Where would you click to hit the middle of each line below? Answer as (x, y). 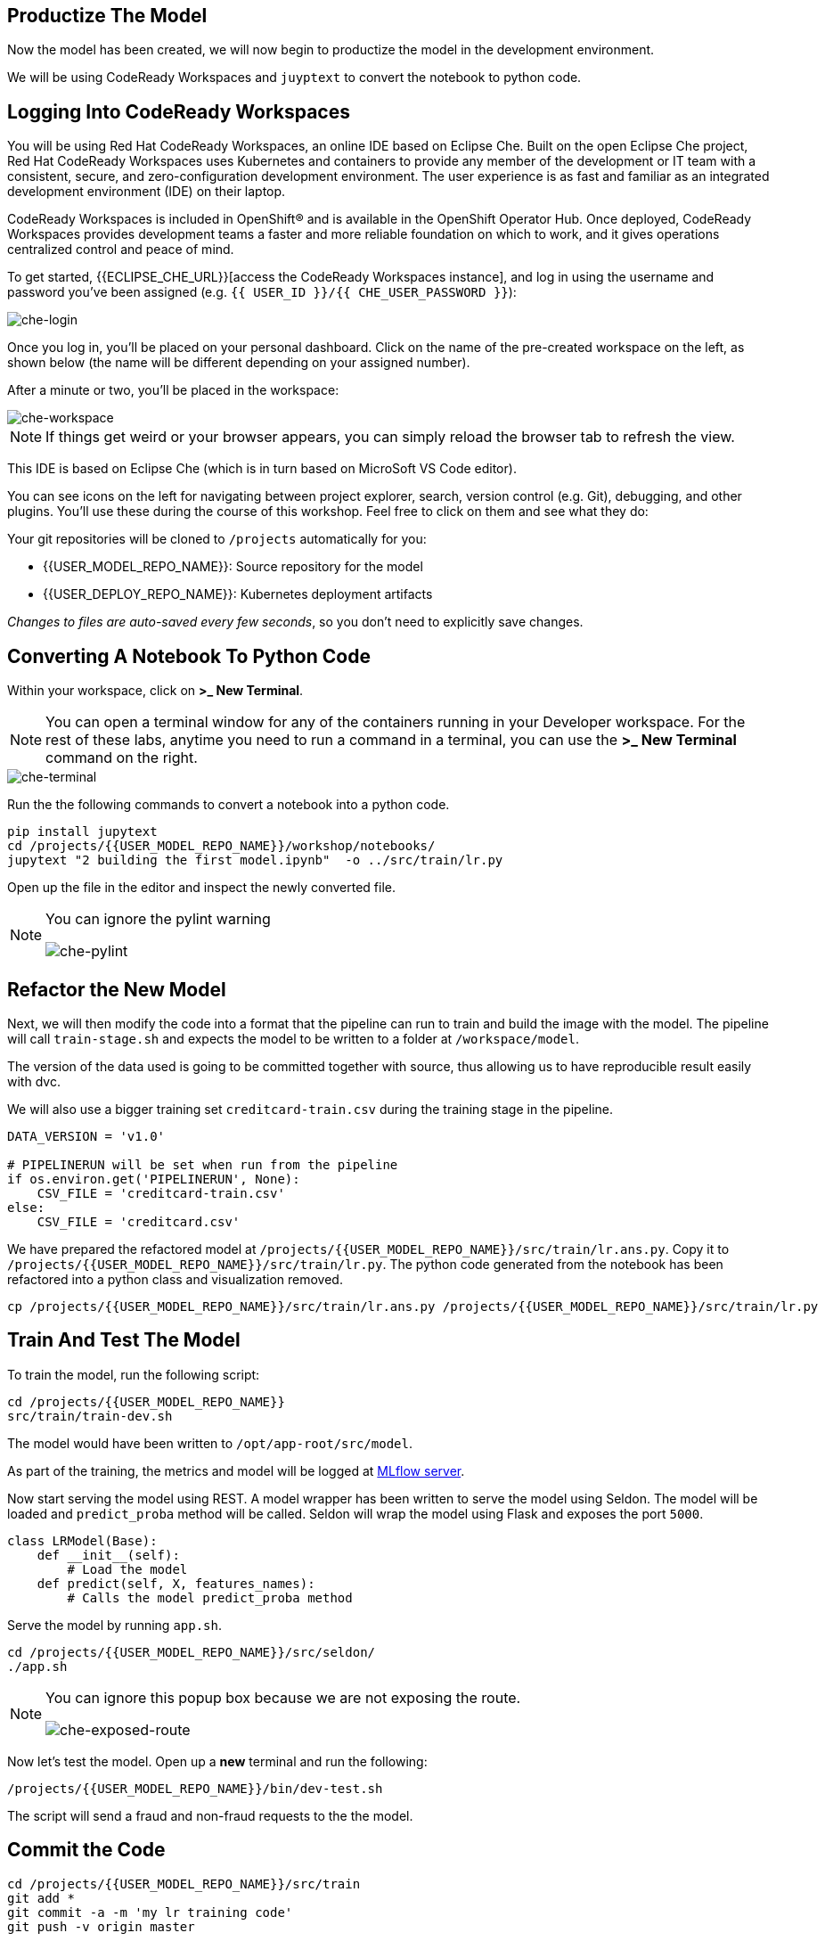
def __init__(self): (108, 1555)
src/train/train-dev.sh (90, 1416)
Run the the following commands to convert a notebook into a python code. (229, 805)
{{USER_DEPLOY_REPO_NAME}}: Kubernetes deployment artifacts (238, 594)
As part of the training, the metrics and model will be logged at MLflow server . (236, 1470)
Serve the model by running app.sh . (115, 1625)
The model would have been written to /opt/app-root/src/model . (210, 1443)
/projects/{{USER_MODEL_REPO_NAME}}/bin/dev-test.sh (195, 1788)
